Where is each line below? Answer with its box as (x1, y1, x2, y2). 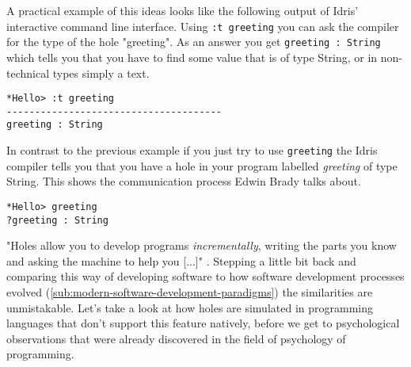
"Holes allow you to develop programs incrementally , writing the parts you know (6, 237, 397, 254)
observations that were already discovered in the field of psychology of (6, 330, 346, 346)
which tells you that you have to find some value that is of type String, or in (6, 48, 378, 65)
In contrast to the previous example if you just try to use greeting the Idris (6, 142, 378, 159)
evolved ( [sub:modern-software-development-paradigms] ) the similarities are (6, 284, 373, 300)
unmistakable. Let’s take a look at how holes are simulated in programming (6, 299, 373, 315)
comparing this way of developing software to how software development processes (6, 268, 405, 285)
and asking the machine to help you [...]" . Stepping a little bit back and (6, 252, 356, 269)
